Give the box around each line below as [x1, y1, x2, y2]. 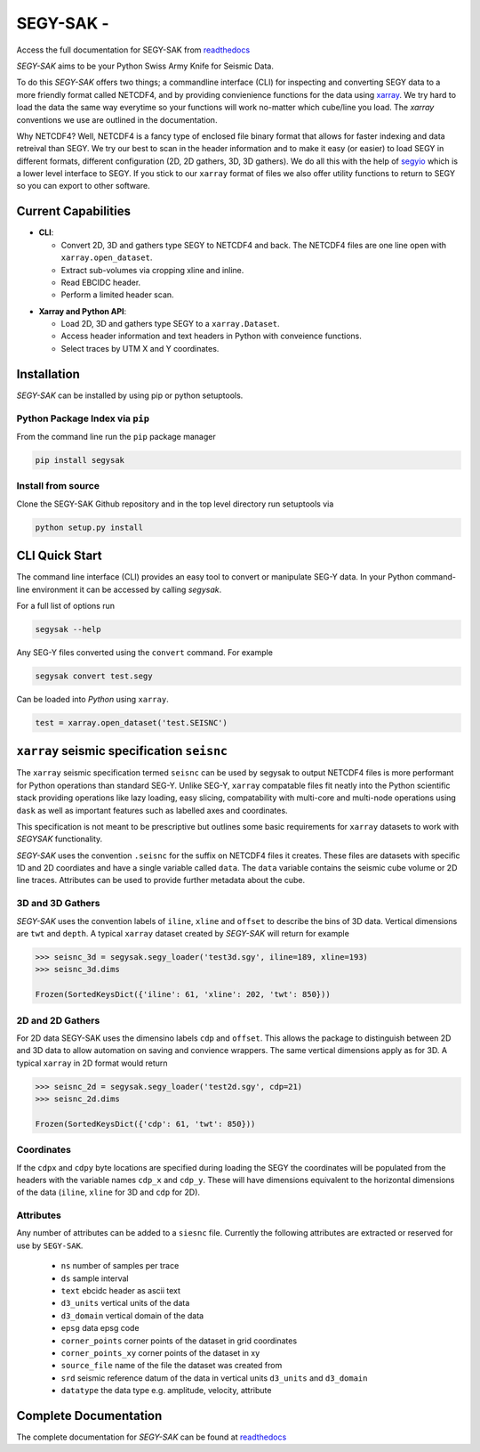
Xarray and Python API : [38, 305, 127, 316]
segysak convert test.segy [35, 670, 153, 681]
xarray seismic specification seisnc [16, 743, 228, 758]
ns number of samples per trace [60, 1261, 180, 1271]
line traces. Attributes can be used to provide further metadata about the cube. [16, 875, 306, 886]
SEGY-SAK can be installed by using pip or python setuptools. [16, 390, 244, 401]
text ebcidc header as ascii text [60, 1286, 181, 1296]
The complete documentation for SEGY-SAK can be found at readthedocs [16, 1432, 287, 1442]
